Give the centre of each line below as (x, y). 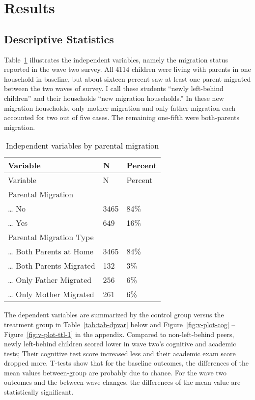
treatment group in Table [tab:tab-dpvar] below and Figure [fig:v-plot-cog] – (120, 324)
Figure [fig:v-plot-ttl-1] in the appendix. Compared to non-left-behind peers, (119, 334)
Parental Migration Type (51, 237)
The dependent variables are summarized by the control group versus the (114, 315)
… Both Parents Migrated (52, 266)
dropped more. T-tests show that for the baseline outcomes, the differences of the (126, 363)
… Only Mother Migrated (51, 294)
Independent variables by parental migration (83, 146)
